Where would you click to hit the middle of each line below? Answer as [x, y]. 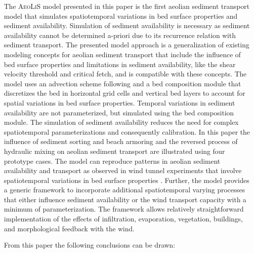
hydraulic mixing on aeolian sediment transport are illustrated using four [115, 151]
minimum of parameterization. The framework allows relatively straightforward [124, 209]
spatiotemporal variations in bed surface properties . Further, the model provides [127, 180]
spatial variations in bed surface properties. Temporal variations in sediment [120, 102]
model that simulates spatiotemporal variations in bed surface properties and [121, 16]
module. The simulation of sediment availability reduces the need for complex [121, 122]
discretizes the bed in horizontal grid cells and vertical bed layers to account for [125, 93]
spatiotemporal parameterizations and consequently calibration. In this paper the [127, 131]
